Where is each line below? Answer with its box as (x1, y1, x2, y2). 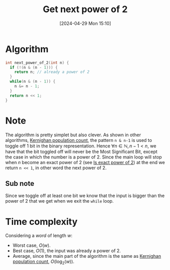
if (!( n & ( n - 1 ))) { (10, 65, 58, 70)
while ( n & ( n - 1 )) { (10, 79, 56, 84)
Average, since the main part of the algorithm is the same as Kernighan (12, 253, 161, 259)
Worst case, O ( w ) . (12, 242, 51, 249)
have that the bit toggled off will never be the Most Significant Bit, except (5, 148, 158, 155)
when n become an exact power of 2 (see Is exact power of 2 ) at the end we (5, 159, 165, 165)
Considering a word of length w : (5, 233, 73, 239)
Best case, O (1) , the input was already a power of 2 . (12, 248, 121, 254)
